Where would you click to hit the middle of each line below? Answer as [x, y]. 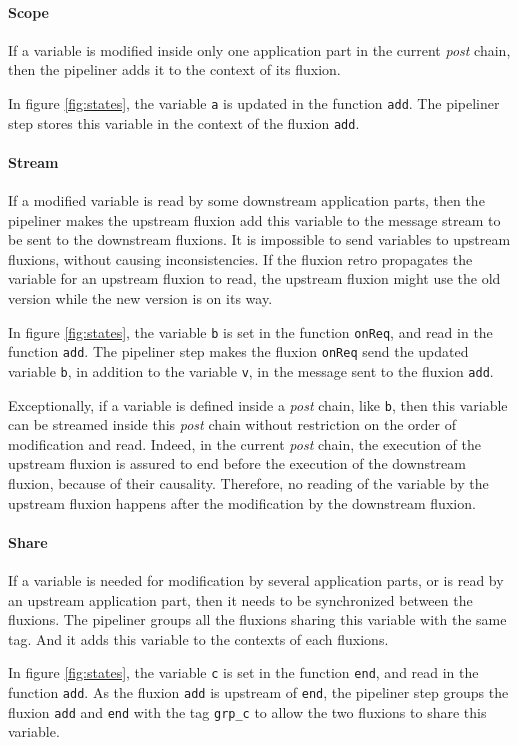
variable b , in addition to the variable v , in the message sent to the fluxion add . [251, 370]
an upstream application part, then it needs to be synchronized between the [240, 599]
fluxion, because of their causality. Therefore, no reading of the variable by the [248, 483]
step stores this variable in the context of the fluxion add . [184, 122]
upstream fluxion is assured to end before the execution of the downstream [237, 463]
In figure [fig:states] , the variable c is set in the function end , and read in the [243, 672]
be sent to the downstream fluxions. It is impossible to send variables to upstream [259, 239]
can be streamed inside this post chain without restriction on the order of [232, 424]
